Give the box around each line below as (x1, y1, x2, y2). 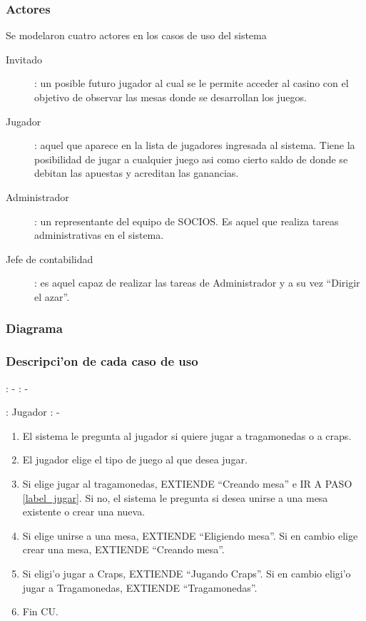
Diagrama (6, 319, 63, 337)
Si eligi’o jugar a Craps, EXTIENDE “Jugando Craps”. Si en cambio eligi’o (22, 565, 351, 580)
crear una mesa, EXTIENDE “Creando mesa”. (22, 542, 225, 557)
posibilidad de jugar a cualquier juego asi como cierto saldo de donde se (34, 151, 348, 166)
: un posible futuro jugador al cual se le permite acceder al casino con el (34, 76, 349, 91)
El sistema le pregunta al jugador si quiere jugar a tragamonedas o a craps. (22, 428, 352, 443)
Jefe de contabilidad (6, 251, 93, 266)
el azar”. (34, 289, 70, 304)
